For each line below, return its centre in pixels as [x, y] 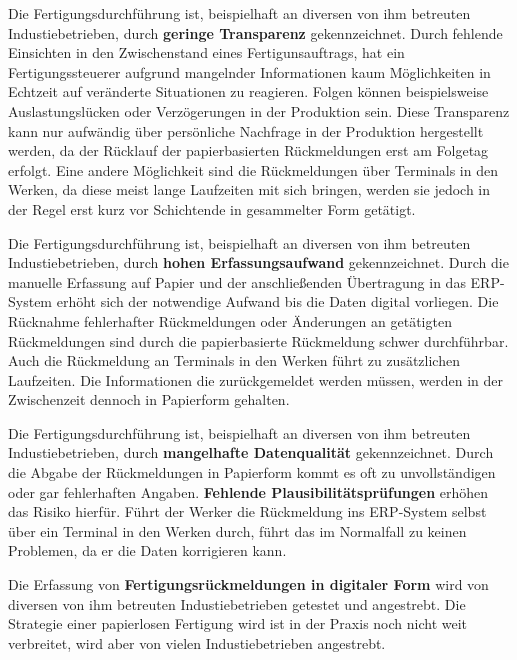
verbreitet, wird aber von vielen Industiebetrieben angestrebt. [197, 642]
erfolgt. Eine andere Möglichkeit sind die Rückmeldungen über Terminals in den [253, 169]
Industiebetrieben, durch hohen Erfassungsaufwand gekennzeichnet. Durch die [258, 262]
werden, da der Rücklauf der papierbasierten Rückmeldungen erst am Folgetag [248, 150]
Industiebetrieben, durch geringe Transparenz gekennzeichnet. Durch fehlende [255, 32]
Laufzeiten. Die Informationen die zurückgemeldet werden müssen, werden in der [255, 379]
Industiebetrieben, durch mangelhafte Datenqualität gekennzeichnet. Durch [251, 452]
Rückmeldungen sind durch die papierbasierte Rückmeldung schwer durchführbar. [258, 340]
